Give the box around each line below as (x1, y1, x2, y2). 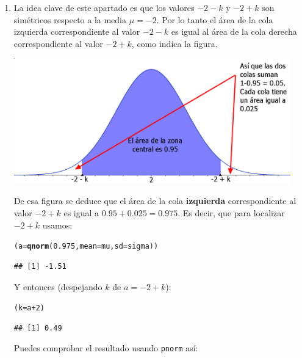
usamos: (42, 218, 73, 231)
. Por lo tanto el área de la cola (156, 13, 273, 26)
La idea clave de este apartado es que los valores (13, 1, 195, 13)
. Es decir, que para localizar (178, 206, 285, 219)
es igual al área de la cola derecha (171, 25, 297, 38)
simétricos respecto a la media (13, 13, 127, 26)
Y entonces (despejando (13, 280, 102, 293)
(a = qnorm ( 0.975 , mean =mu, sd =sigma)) (13, 242, 159, 251)
